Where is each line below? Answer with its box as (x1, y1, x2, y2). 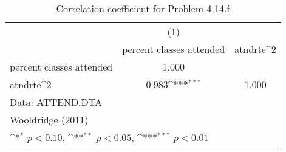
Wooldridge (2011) (10, 112, 89, 126)
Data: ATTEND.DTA (10, 95, 103, 109)
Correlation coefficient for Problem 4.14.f (56, 1, 230, 15)
